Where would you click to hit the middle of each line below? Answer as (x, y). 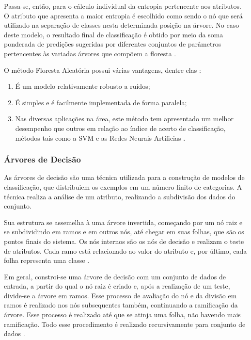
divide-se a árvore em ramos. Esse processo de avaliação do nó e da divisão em (120, 295)
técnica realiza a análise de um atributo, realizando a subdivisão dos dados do (120, 196)
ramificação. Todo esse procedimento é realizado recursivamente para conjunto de (125, 324)
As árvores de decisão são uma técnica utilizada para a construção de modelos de (124, 177)
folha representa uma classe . (47, 260)
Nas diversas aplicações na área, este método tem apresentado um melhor (124, 119)
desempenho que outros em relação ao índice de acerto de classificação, (120, 128)
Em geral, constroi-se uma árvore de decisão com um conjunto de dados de (115, 276)
